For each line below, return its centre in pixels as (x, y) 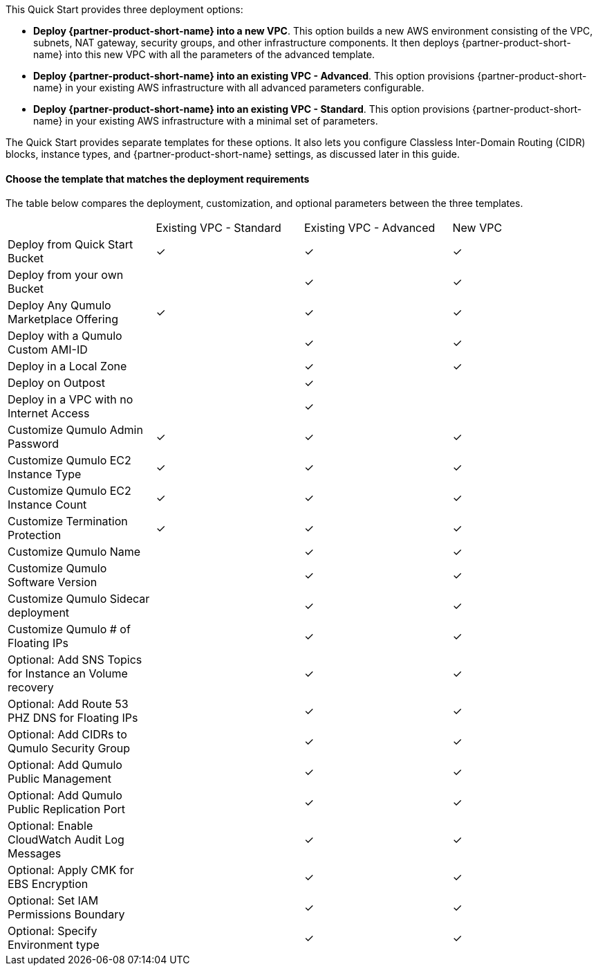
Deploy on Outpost (56, 383)
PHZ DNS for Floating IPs (73, 718)
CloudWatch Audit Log (66, 840)
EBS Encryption (48, 884)
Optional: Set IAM (53, 901)
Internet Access (49, 414)
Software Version (53, 582)
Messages (35, 854)
